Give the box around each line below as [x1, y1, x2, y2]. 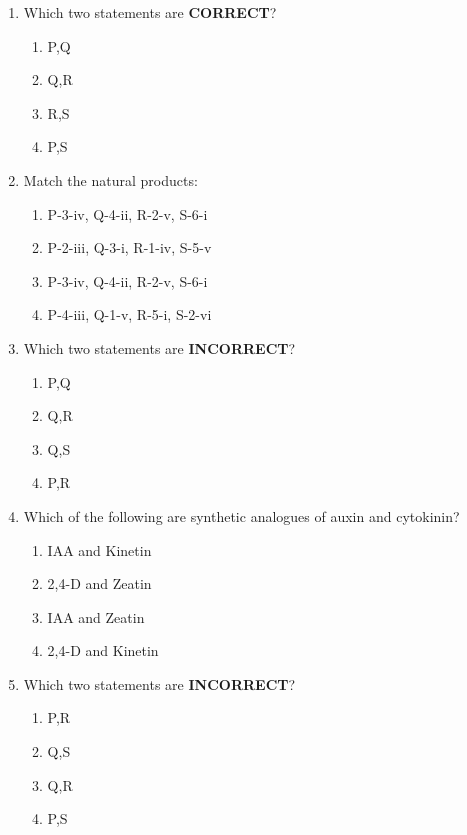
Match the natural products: [23, 169, 198, 190]
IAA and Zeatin [47, 606, 145, 627]
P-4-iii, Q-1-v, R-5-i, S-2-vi [47, 304, 212, 325]
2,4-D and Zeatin [47, 573, 152, 594]
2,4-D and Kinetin [47, 640, 159, 661]
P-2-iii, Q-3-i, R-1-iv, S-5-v [47, 237, 212, 258]
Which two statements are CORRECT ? [23, 2, 277, 22]
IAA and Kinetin [47, 539, 152, 560]
